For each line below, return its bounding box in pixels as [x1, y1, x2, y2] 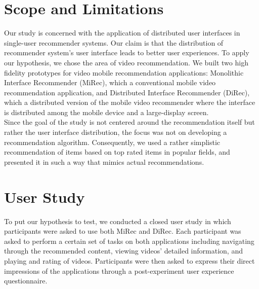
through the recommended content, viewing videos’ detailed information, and [4, 245, 243, 256]
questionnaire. [4, 275, 48, 286]
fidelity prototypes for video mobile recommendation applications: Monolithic [4, 67, 244, 78]
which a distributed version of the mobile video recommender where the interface [4, 97, 255, 107]
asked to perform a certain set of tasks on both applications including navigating [4, 235, 254, 246]
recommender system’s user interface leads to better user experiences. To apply [4, 47, 249, 58]
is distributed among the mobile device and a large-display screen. [4, 106, 209, 117]
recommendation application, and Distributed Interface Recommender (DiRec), [4, 87, 250, 97]
